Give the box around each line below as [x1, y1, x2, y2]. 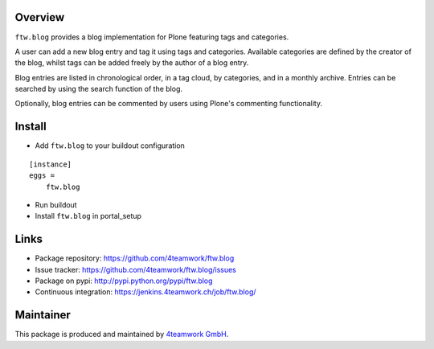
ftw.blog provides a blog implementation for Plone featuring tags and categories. [14, 32, 289, 42]
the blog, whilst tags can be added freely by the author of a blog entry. [14, 58, 249, 68]
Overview [14, 10, 65, 24]
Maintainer [14, 308, 72, 322]
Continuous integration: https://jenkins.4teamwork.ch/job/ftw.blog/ [35, 287, 256, 297]
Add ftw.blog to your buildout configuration [35, 141, 185, 150]
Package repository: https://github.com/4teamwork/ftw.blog [35, 253, 235, 263]
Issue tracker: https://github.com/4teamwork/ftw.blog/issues [35, 265, 237, 274]
